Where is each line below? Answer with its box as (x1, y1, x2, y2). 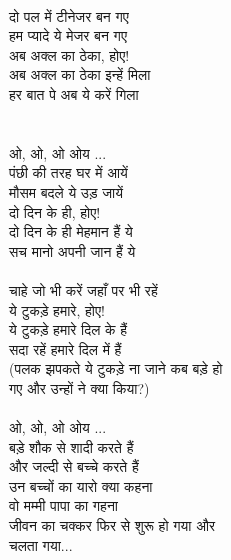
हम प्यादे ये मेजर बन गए (9, 25, 127, 46)
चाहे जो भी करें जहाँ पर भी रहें (9, 279, 158, 300)
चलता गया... (9, 534, 73, 555)
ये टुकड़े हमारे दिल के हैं (9, 319, 128, 340)
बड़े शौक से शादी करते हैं (9, 436, 134, 457)
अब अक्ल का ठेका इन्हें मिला (9, 64, 151, 85)
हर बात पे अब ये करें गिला (9, 83, 139, 104)
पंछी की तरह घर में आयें (9, 162, 128, 183)
